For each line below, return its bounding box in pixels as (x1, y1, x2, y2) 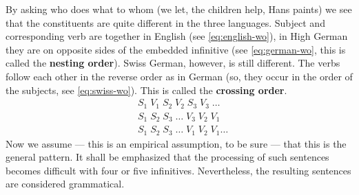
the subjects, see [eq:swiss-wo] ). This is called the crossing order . (6, 82, 287, 97)
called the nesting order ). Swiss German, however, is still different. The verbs (6, 56, 340, 70)
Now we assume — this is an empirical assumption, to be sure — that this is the (6, 136, 347, 150)
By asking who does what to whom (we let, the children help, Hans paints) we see (6, 2, 352, 16)
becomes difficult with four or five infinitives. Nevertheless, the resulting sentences (6, 163, 351, 177)
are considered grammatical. (6, 176, 125, 191)
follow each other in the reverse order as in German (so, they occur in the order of (6, 69, 353, 83)
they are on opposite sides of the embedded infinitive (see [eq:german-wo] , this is (6, 42, 346, 56)
